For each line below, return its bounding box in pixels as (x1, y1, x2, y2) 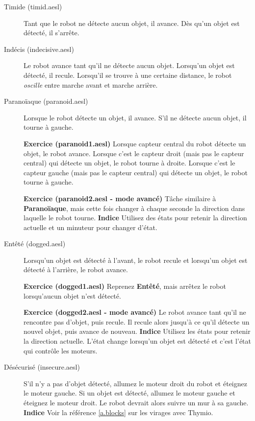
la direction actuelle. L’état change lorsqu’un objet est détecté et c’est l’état (24, 336, 252, 346)
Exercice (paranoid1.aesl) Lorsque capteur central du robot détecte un (24, 138, 246, 148)
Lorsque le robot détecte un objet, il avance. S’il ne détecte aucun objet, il (24, 112, 247, 122)
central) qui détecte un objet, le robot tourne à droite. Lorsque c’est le (24, 158, 235, 168)
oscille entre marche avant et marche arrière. (24, 79, 158, 90)
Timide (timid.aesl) (4, 1, 62, 11)
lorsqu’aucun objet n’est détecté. (24, 290, 121, 301)
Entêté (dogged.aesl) (4, 238, 66, 249)
